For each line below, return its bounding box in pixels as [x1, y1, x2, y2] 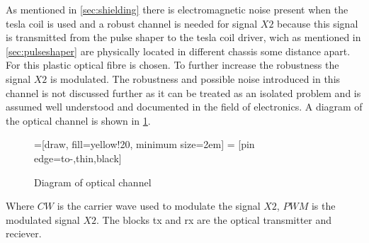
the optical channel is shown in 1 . [6, 113, 151, 128]
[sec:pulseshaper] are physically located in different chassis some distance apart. [6, 43, 351, 58]
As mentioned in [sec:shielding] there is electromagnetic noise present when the [6, 2, 348, 16]
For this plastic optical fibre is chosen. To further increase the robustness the [6, 57, 339, 72]
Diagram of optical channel [34, 174, 152, 189]
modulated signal [6, 212, 80, 227]
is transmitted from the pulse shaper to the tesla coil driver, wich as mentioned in [6, 30, 361, 45]
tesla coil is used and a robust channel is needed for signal [6, 16, 258, 30]
